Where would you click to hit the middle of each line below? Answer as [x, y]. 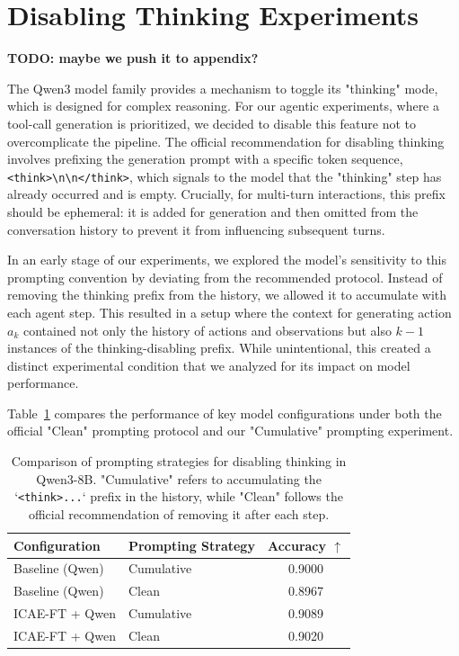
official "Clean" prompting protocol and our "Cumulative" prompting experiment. [230, 431]
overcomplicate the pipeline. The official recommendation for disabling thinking [226, 141]
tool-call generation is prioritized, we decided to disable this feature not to [212, 123]
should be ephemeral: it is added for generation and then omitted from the [213, 211]
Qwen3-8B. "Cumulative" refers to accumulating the [179, 478]
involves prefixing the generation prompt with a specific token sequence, [205, 159]
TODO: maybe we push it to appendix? [133, 58]
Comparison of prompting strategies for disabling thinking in [179, 461]
